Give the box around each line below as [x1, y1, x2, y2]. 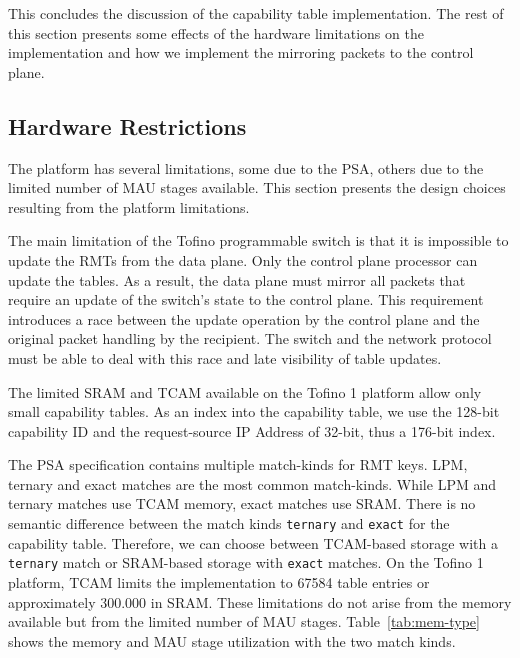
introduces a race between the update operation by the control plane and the [8, 308, 480, 329]
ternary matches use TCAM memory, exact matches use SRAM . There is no [8, 493, 476, 514]
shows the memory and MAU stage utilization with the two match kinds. [8, 630, 456, 651]
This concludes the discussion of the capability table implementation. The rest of [8, 3, 504, 23]
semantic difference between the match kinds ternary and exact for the [8, 513, 450, 534]
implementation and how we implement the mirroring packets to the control [8, 42, 474, 63]
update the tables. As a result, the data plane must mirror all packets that [8, 269, 466, 290]
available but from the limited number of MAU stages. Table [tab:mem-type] [8, 611, 480, 632]
